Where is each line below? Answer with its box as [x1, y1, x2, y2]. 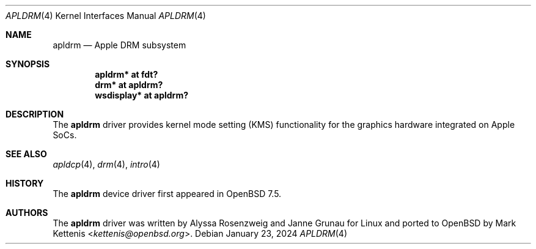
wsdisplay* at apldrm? [95, 90, 189, 100]
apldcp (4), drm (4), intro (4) [53, 159, 160, 169]
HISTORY [6, 178, 44, 188]
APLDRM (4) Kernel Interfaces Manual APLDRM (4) [6, 10, 206, 21]
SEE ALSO [6, 149, 47, 159]
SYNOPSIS [6, 59, 50, 69]
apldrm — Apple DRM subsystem [53, 40, 186, 50]
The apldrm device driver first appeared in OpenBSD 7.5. [53, 188, 282, 199]
